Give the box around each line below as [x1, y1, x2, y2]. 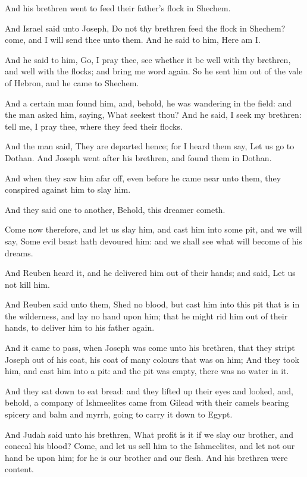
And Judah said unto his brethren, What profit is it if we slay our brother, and [5, 428, 293, 440]
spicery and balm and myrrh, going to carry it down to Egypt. [5, 408, 233, 420]
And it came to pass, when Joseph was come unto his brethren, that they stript [5, 341, 295, 354]
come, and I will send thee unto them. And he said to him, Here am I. [5, 33, 261, 46]
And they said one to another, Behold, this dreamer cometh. [5, 203, 225, 215]
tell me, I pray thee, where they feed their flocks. [5, 120, 183, 132]
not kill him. [5, 278, 50, 290]
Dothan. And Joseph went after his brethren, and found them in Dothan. [5, 151, 272, 164]
